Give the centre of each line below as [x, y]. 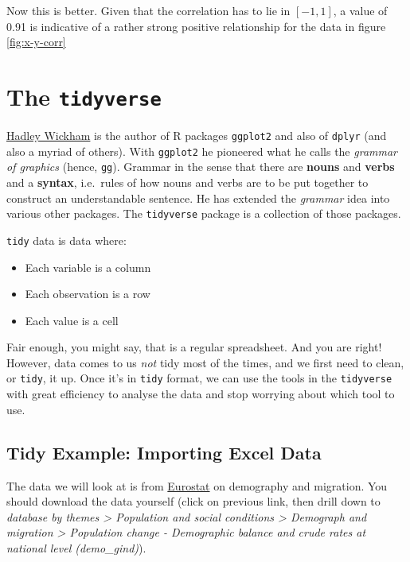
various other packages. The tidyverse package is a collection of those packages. [204, 213]
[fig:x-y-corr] [36, 42]
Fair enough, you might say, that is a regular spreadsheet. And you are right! [194, 347]
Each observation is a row [88, 294]
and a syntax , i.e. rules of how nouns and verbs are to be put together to [187, 182]
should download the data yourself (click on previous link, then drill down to [193, 501]
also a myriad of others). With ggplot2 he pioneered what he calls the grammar [202, 151]
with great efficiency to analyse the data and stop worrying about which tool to [201, 394]
